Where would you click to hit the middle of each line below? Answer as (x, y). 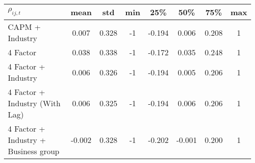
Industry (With (34, 103)
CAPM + (24, 27)
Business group (34, 151)
